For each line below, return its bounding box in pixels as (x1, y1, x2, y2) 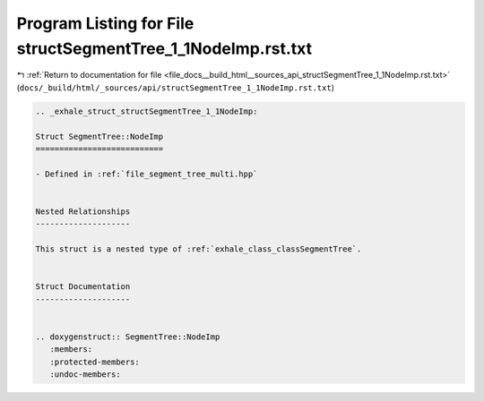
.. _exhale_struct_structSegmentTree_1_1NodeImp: (35, 106, 258, 116)
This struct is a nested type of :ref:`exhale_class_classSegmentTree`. (35, 244, 362, 254)
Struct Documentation (35, 282, 131, 292)
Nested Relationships (35, 206, 131, 217)
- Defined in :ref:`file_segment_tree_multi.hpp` (35, 168, 258, 179)
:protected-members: (49, 356, 141, 367)
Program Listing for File (16, 13, 194, 33)
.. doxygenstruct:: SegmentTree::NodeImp (35, 331, 220, 342)
